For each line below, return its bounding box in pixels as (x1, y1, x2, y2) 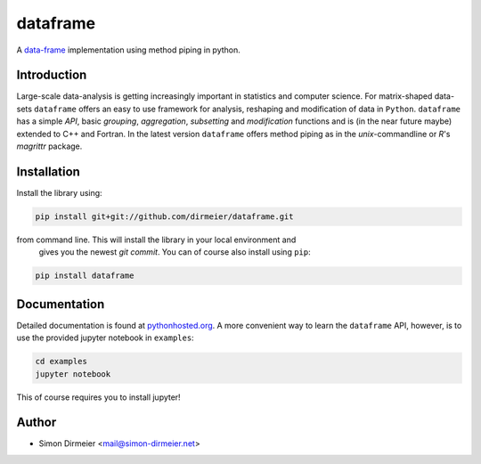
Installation (16, 164, 80, 179)
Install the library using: (16, 187, 102, 198)
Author (16, 415, 57, 430)
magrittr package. (16, 141, 83, 151)
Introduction (16, 68, 87, 83)
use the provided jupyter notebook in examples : (16, 332, 195, 343)
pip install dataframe (35, 271, 135, 281)
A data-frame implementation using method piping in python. (16, 45, 240, 55)
